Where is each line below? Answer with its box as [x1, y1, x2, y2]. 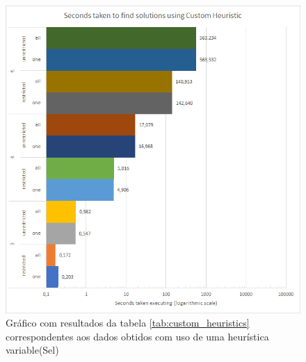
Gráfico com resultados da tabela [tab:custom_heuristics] [6, 315, 250, 330]
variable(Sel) [6, 343, 59, 357]
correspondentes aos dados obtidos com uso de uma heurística [6, 329, 269, 343]
